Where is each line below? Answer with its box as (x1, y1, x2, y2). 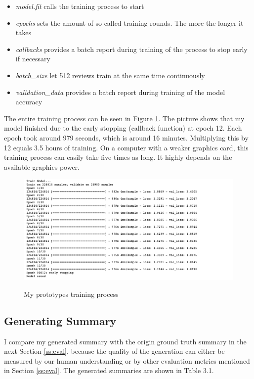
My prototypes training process (24, 288, 119, 299)
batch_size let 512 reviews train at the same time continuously (15, 70, 205, 80)
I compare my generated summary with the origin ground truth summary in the (4, 336, 247, 346)
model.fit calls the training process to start (15, 1, 144, 11)
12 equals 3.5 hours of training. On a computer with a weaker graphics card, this (4, 142, 249, 152)
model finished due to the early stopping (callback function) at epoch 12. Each (4, 123, 242, 133)
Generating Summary (4, 313, 117, 328)
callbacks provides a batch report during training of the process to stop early (15, 44, 248, 54)
